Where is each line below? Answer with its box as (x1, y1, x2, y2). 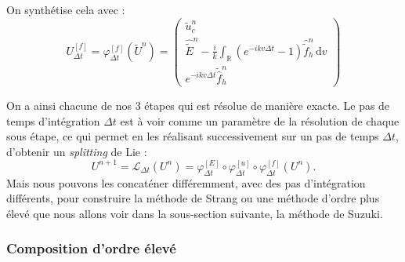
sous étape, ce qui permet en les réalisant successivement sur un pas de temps (6, 128, 379, 144)
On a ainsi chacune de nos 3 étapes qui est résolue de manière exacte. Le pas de (6, 97, 390, 114)
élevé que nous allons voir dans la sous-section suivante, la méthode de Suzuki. (6, 205, 383, 221)
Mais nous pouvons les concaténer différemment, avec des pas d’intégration (6, 174, 366, 191)
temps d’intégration (6, 112, 100, 129)
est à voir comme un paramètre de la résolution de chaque (120, 112, 400, 129)
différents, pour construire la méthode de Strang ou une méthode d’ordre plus (6, 190, 380, 206)
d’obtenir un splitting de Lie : (6, 143, 147, 159)
